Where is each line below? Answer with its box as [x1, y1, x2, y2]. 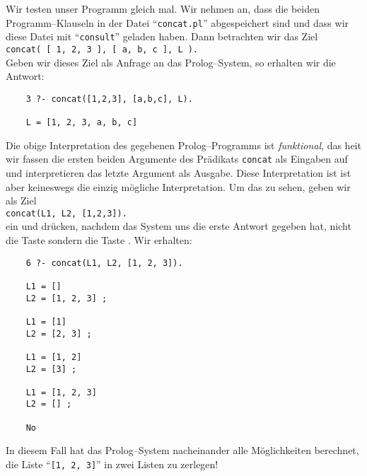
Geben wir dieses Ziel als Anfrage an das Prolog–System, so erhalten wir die [6, 54, 336, 69]
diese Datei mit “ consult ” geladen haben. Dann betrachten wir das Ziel [6, 29, 318, 44]
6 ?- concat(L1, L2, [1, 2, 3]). [25, 257, 183, 268]
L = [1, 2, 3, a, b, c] [25, 117, 138, 128]
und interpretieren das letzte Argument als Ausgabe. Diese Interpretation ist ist [6, 165, 351, 180]
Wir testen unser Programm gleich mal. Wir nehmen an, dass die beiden [6, 1, 320, 16]
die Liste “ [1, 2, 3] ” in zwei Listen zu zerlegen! [6, 457, 219, 472]
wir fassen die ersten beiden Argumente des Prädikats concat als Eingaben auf [6, 151, 348, 166]
